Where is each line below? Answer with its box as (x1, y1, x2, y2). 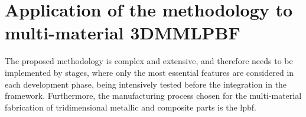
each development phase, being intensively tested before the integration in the (5, 78, 287, 90)
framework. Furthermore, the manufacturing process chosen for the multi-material (5, 89, 302, 102)
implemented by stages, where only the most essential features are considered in (5, 66, 294, 78)
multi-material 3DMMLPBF (5, 21, 240, 45)
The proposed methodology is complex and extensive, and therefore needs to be (5, 55, 293, 67)
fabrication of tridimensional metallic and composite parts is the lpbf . (5, 101, 256, 113)
